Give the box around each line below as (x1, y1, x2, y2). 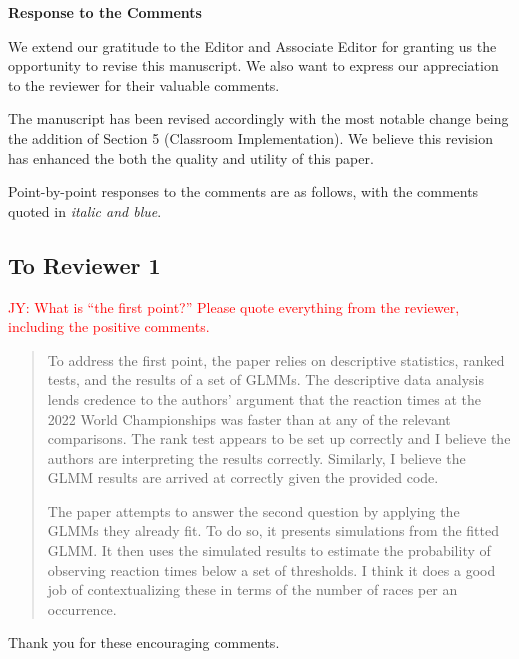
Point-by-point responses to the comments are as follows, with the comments (8, 181, 479, 202)
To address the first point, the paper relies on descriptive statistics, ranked (47, 349, 505, 370)
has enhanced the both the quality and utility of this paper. (8, 147, 374, 168)
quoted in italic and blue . (8, 200, 162, 221)
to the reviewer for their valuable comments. (8, 74, 280, 95)
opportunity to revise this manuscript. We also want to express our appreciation (8, 55, 499, 76)
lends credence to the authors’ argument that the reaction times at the (47, 388, 481, 409)
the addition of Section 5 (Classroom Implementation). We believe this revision (8, 127, 493, 148)
